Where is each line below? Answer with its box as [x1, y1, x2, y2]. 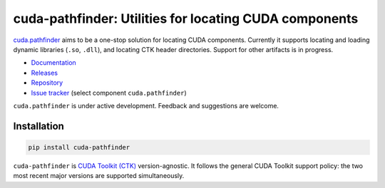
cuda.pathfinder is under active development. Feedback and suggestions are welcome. [13, 101, 279, 110]
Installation [13, 120, 64, 132]
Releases [31, 68, 58, 77]
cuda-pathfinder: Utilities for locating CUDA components [13, 11, 359, 26]
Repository [31, 78, 63, 87]
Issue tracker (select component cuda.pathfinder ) [31, 88, 187, 97]
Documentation [31, 58, 76, 67]
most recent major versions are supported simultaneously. [13, 172, 185, 180]
